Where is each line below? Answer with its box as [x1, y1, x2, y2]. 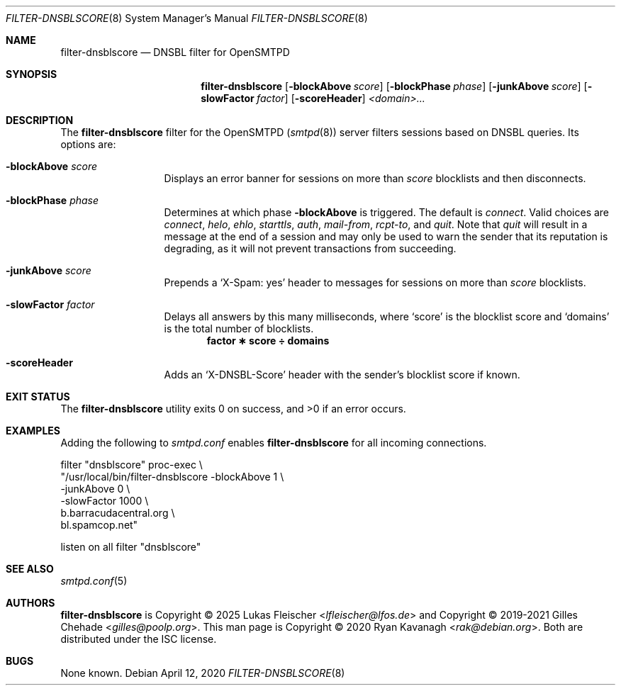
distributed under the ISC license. [60, 633, 217, 645]
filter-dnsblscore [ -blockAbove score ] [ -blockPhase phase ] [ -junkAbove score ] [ [201, 80, 588, 92]
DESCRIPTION [6, 114, 74, 126]
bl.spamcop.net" [60, 519, 138, 531]
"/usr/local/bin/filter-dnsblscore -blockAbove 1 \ [60, 471, 284, 483]
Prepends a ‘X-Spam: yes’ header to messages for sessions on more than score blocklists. [164, 276, 586, 288]
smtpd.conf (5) [60, 575, 128, 587]
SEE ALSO [6, 563, 54, 575]
